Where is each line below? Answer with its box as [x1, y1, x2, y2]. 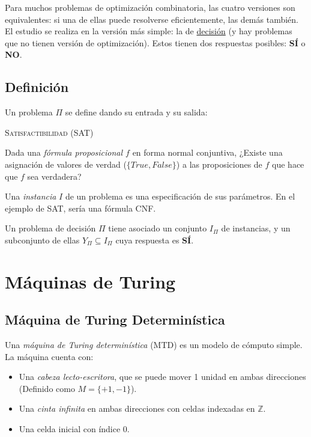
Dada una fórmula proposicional [5, 146, 123, 159]
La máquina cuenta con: [5, 350, 94, 362]
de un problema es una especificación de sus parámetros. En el [65, 190, 295, 203]
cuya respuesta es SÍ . [115, 233, 194, 246]
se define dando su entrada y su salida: [65, 106, 208, 118]
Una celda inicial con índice [19, 423, 121, 435]
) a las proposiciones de [176, 157, 262, 170]
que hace [272, 157, 304, 170]
